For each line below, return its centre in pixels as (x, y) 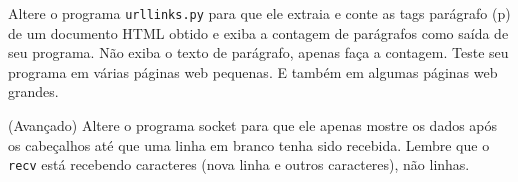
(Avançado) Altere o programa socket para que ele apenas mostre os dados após (253, 125)
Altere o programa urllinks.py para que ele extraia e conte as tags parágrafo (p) (259, 13)
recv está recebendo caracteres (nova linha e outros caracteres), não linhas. (239, 164)
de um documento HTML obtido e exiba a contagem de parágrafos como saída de (258, 32)
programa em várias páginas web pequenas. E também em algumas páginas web (253, 71)
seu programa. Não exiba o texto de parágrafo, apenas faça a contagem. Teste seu (258, 52)
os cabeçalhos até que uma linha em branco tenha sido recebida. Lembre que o (249, 144)
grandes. (33, 91)
